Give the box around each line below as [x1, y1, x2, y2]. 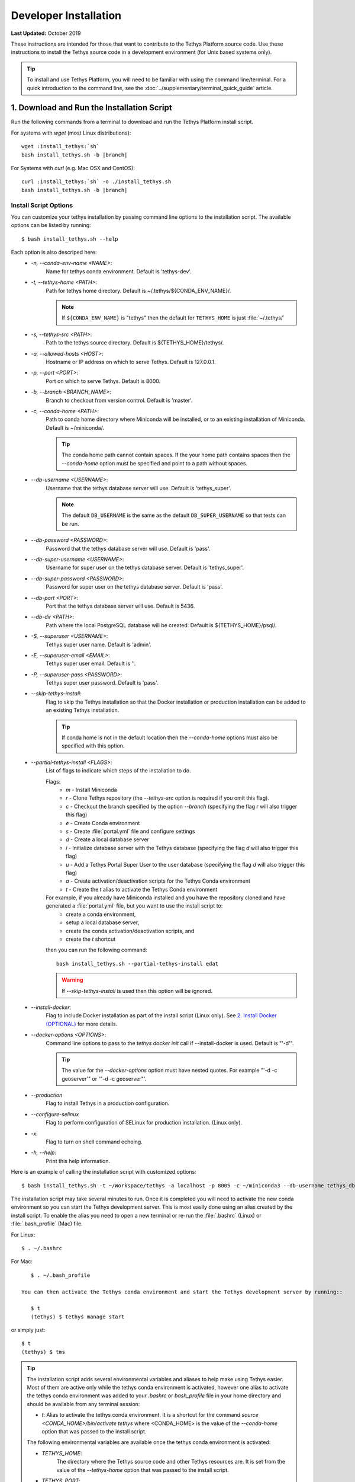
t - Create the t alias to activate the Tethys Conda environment [66, 886, 218, 893]
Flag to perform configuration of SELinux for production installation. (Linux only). [46, 1119, 243, 1126]
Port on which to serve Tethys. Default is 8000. [46, 377, 161, 385]
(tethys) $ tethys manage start [30, 1313, 125, 1320]
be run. [62, 520, 79, 527]
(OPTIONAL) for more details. [46, 1020, 118, 1027]
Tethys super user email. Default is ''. [46, 660, 136, 667]
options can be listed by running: [11, 222, 91, 229]
